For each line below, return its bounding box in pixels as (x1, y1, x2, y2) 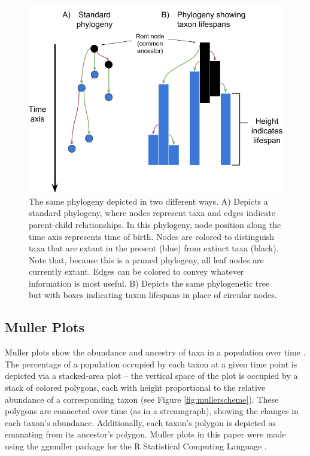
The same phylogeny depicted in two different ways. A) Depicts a (29, 194, 268, 207)
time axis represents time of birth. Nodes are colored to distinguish (29, 230, 275, 242)
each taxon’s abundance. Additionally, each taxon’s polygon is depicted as (5, 416, 276, 428)
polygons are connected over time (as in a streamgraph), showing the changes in (5, 405, 299, 417)
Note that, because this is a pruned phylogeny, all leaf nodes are (29, 253, 264, 266)
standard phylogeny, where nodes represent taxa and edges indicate (29, 206, 275, 219)
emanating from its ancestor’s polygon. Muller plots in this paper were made (5, 428, 286, 440)
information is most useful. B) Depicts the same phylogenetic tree (29, 276, 270, 289)
